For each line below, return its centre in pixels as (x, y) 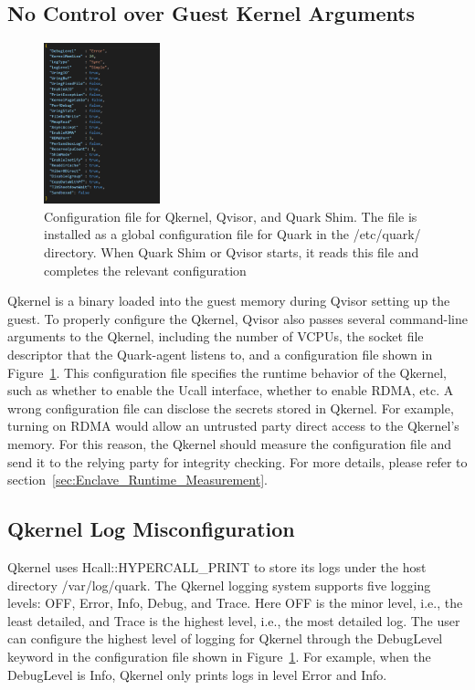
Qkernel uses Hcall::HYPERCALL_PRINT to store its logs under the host (217, 567)
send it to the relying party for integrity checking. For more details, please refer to (237, 461)
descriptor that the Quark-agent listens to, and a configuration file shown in (220, 355)
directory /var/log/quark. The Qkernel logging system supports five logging (219, 585)
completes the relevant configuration (145, 270)
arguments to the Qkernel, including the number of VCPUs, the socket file (216, 336)
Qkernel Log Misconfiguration (151, 529)
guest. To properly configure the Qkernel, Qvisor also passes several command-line (237, 318)
